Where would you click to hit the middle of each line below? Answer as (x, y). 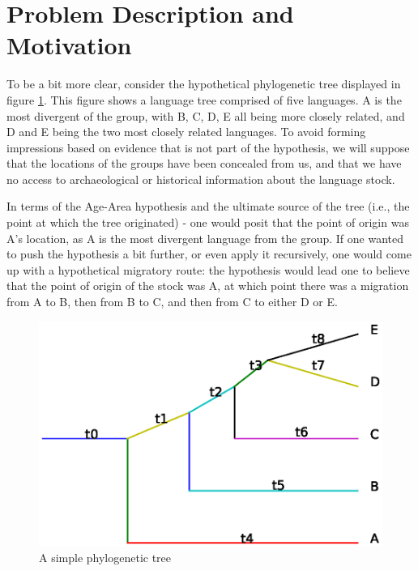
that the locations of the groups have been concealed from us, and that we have (204, 163)
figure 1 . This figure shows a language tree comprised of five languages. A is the (204, 99)
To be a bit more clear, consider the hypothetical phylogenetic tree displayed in (204, 84)
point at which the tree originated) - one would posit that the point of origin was (208, 222)
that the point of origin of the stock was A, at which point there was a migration (208, 285)
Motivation (69, 45)
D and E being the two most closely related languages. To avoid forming (186, 132)
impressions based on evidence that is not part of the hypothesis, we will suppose (208, 147)
